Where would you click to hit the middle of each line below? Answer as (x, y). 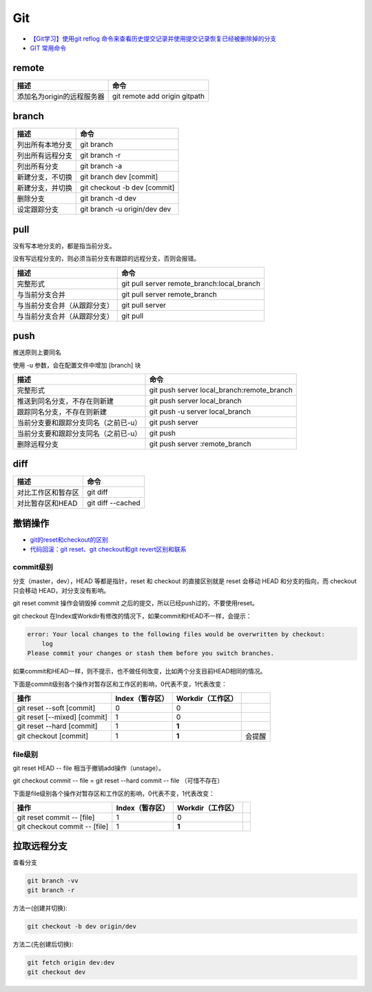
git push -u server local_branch (200, 412)
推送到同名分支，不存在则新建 (65, 401)
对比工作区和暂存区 (48, 493)
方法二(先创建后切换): (43, 944)
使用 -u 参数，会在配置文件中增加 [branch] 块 (77, 365)
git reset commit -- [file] (56, 818)
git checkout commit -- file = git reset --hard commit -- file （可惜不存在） (118, 781)
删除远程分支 (38, 444)
